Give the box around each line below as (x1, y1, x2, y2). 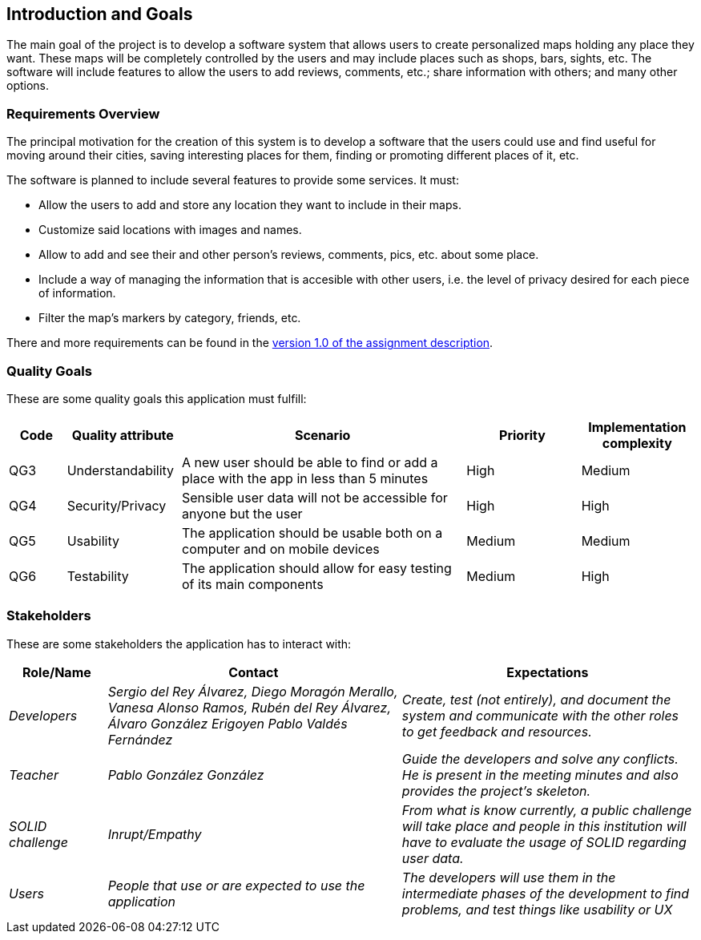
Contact (228, 664, 279, 680)
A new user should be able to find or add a (181, 454, 438, 470)
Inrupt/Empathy (107, 825, 202, 842)
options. (6, 79, 50, 93)
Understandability (66, 462, 175, 478)
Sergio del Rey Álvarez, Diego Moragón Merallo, (107, 683, 398, 700)
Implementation (588, 418, 687, 435)
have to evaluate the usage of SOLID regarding (401, 833, 687, 850)
